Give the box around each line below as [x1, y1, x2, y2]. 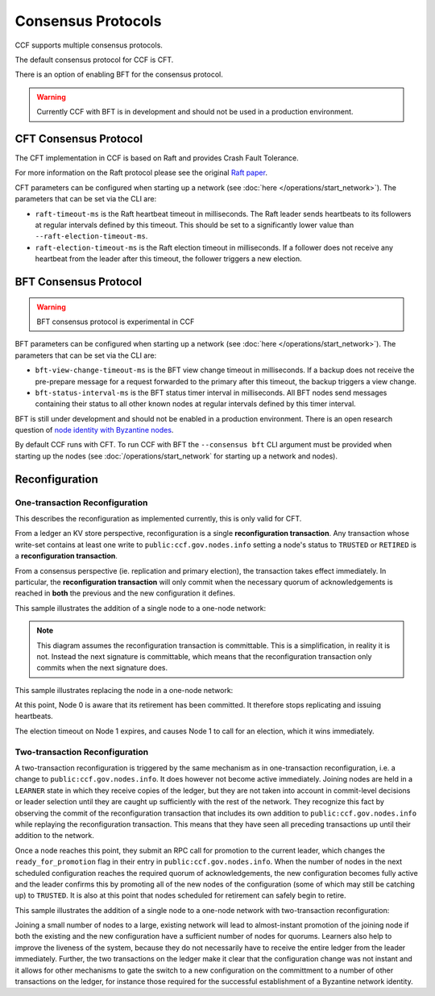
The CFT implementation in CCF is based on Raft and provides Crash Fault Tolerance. [14, 153, 299, 163]
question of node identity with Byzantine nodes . [14, 425, 174, 435]
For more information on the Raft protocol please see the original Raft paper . [14, 168, 267, 177]
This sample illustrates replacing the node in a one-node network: [14, 685, 234, 695]
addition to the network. [14, 831, 94, 840]
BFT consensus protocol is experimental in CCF [36, 317, 195, 326]
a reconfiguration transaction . [14, 551, 118, 561]
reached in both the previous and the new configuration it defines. [14, 588, 235, 598]
